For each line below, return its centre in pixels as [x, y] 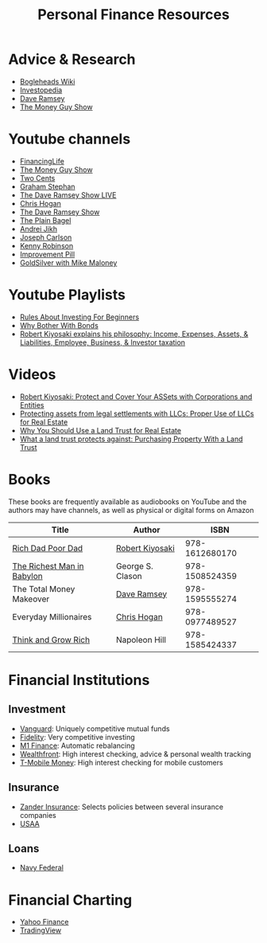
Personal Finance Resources [133, 15]
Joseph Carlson [46, 237]
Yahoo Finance [44, 922]
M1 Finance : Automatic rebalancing [77, 745]
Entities [32, 405]
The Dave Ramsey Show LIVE [68, 195]
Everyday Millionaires [52, 616]
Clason [129, 576]
